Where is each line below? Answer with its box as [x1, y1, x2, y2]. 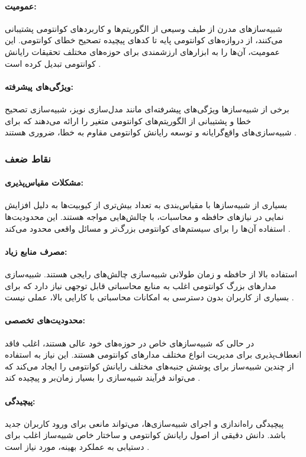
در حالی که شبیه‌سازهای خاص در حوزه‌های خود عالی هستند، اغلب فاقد [5, 336, 255, 349]
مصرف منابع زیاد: [5, 245, 67, 257]
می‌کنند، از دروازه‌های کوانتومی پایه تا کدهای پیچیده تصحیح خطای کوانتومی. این [5, 34, 283, 46]
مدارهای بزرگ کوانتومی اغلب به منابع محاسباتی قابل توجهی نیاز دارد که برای [5, 279, 276, 291]
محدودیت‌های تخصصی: [5, 314, 85, 326]
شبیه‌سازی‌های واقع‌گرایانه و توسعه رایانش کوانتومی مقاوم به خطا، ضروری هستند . [5, 126, 297, 138]
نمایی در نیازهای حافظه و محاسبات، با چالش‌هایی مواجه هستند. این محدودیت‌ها [5, 210, 284, 222]
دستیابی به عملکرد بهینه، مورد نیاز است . [5, 440, 150, 452]
